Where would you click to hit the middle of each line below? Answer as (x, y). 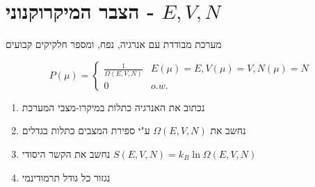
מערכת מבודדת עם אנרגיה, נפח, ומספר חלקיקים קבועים (114, 44)
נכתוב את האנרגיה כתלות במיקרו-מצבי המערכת (113, 107)
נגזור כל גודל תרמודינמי (66, 177)
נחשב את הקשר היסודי (66, 153)
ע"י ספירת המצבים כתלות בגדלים (86, 130)
